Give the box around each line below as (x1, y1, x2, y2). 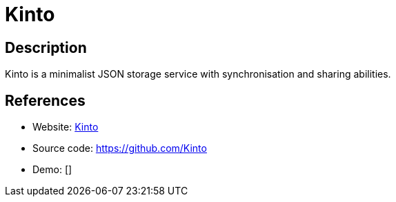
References (5, 91, 86, 109)
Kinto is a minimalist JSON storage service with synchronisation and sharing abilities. (5, 68, 391, 80)
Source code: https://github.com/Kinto (32, 142, 207, 155)
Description (5, 38, 87, 56)
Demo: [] (32, 164, 72, 176)
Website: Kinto (32, 121, 99, 133)
